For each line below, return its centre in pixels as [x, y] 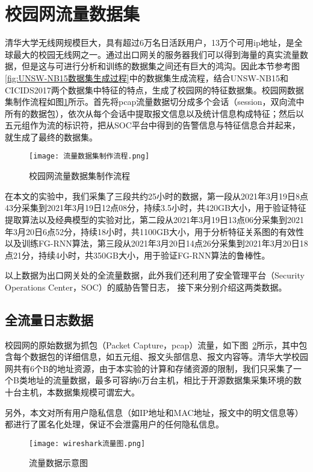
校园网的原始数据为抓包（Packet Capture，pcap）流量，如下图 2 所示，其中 [152, 345]
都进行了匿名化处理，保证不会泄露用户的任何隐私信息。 [114, 424]
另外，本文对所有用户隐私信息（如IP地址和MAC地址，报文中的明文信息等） [154, 412]
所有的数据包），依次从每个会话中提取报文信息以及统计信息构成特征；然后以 [154, 113]
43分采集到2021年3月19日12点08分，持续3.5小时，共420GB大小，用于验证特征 [156, 208]
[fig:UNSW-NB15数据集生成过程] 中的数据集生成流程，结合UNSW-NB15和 [147, 77]
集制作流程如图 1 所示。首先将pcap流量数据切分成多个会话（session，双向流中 [155, 102]
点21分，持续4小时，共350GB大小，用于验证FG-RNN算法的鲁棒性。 [138, 255]
